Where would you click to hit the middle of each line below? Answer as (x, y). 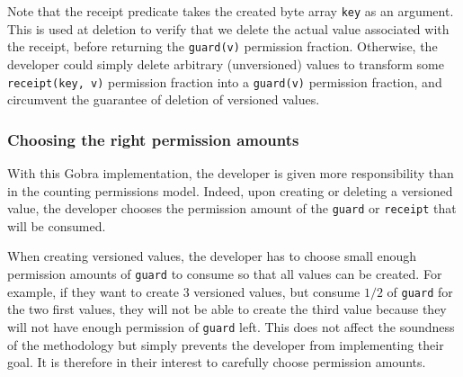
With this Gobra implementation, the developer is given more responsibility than (231, 172)
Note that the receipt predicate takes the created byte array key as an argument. (231, 11)
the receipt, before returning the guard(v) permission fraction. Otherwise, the (223, 46)
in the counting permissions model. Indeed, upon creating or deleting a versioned (230, 190)
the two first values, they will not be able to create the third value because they (227, 309)
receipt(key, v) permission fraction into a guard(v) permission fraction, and (225, 81)
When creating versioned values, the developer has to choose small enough (212, 256)
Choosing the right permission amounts (153, 139)
